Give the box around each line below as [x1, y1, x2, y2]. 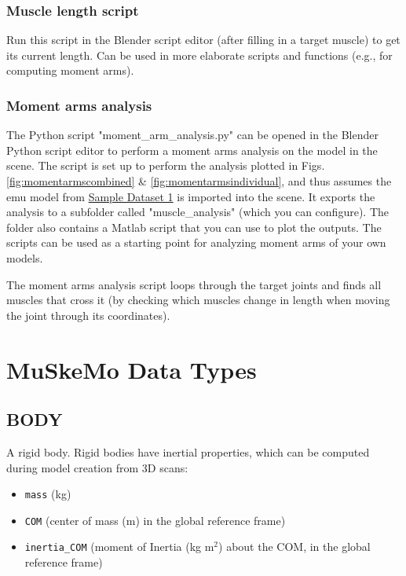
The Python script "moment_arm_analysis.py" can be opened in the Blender [6, 127, 379, 143]
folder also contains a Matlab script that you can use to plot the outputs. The [6, 218, 382, 235]
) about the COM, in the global [218, 538, 371, 555]
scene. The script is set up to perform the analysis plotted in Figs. [6, 157, 325, 174]
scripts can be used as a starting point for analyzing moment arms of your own [6, 234, 386, 251]
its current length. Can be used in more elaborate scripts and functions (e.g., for [6, 46, 393, 63]
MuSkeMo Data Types [6, 353, 257, 385]
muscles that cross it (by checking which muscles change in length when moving [6, 292, 390, 308]
